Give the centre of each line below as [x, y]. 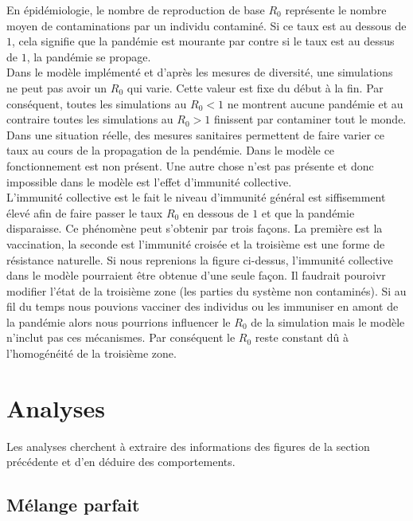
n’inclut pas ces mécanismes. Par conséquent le [121, 337]
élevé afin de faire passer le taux [85, 212]
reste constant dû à [302, 337]
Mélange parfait [73, 505]
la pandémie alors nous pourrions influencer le [119, 321]
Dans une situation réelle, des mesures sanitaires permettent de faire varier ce [196, 134]
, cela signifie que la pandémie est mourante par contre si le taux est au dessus [203, 41]
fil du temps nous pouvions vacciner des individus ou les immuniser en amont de [203, 306]
